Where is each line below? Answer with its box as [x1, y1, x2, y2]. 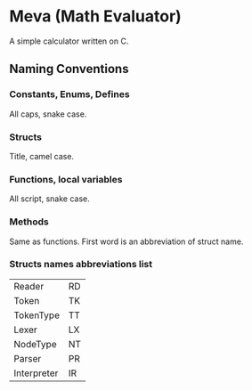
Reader [13, 280, 45, 292]
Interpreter [13, 367, 59, 379]
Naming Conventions [9, 61, 129, 77]
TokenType [13, 309, 61, 322]
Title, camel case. [9, 151, 74, 161]
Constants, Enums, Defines [9, 88, 131, 101]
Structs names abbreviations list [9, 258, 153, 271]
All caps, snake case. [9, 109, 87, 119]
